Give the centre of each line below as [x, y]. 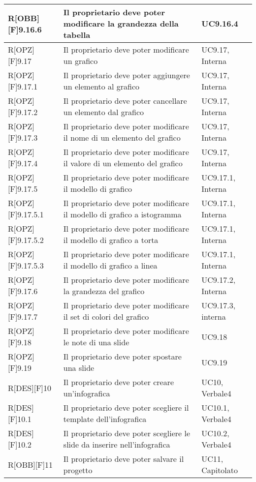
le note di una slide [96, 342]
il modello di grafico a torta [111, 240]
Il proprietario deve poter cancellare [125, 101]
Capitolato [220, 470]
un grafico [80, 61]
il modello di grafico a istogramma [122, 214]
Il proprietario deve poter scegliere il [126, 407]
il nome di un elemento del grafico [122, 137]
